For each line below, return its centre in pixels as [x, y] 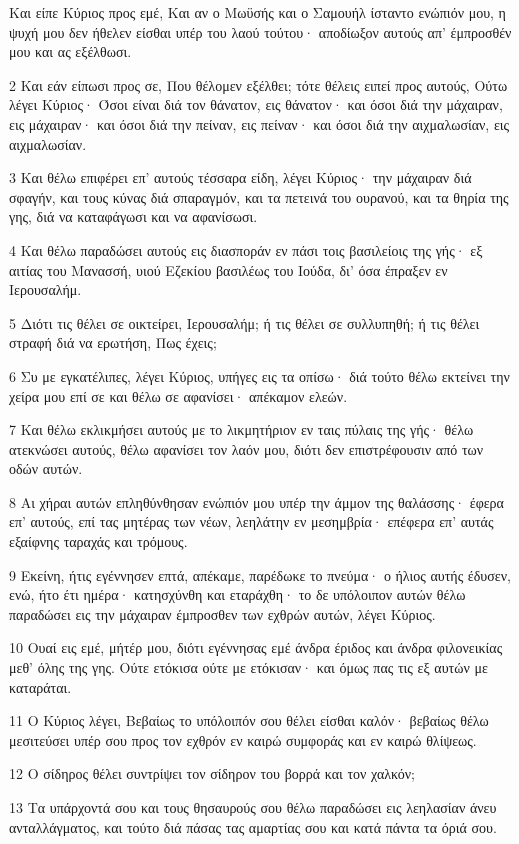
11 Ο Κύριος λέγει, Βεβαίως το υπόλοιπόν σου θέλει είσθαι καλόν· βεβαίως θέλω [249, 720]
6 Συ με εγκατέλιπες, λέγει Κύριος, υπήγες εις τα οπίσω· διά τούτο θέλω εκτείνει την [259, 375]
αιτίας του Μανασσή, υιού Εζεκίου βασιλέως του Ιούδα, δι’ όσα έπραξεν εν [228, 269]
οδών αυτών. [46, 468]
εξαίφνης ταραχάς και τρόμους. [98, 541]
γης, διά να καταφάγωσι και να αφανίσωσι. [133, 216]
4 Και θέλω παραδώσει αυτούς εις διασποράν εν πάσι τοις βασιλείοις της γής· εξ [246, 249]
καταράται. [40, 686]
